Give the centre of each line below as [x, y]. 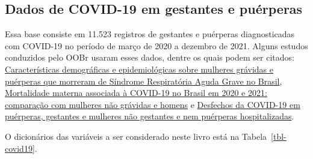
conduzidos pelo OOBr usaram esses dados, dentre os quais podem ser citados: [150, 57]
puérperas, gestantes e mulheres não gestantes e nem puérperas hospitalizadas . [150, 116]
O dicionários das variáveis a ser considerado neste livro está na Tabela [136, 136]
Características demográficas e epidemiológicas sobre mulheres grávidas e [139, 69]
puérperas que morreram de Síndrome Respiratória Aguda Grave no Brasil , [144, 81]
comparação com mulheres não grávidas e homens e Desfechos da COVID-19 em [153, 104]
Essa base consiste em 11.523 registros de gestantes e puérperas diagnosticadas [150, 34]
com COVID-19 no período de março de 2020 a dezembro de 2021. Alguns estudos [156, 45]
